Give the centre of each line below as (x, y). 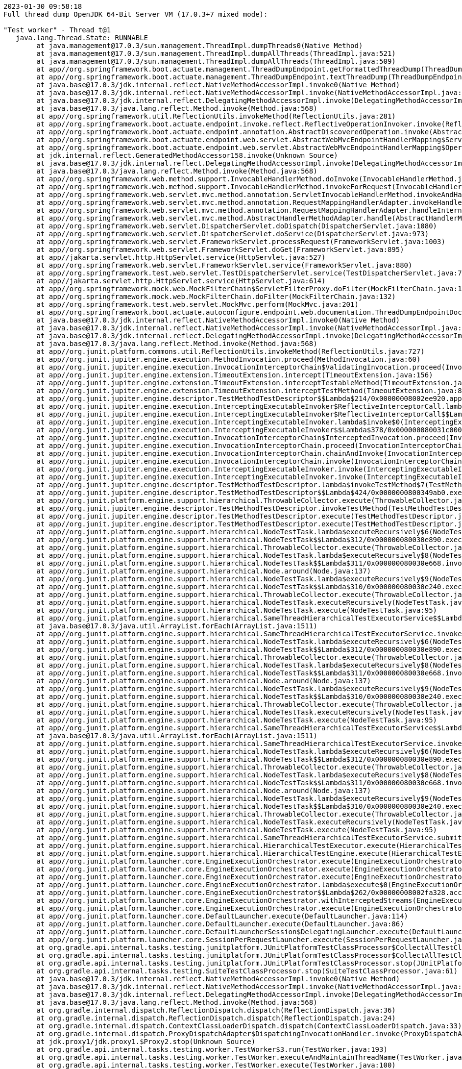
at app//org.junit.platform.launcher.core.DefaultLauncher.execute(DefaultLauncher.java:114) (222, 916)
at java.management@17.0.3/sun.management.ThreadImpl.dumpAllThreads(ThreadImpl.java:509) (216, 61)
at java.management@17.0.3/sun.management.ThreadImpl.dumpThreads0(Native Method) (200, 46)
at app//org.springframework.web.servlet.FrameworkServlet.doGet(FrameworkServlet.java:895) (220, 249)
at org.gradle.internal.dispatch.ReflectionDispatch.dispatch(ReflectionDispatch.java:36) (216, 1010)
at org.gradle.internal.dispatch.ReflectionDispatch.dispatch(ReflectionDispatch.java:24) (216, 1018)
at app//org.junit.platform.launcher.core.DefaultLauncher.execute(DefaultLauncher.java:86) (220, 924)
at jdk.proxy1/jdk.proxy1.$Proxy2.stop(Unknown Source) (146, 1042)
